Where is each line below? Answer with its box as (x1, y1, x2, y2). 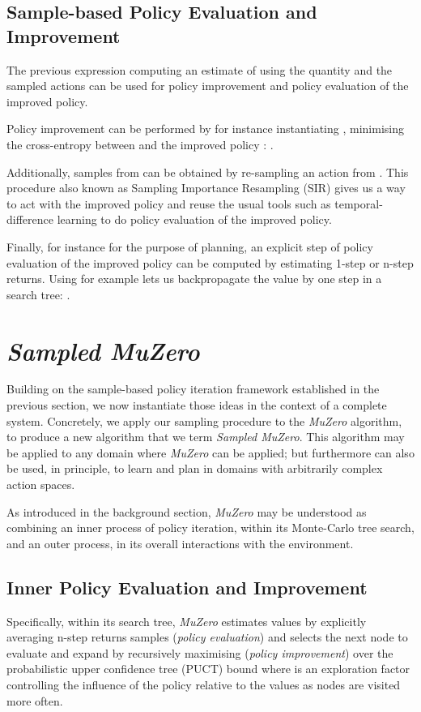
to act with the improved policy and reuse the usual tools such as (6, 195, 331, 212)
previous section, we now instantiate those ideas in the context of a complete (6, 397, 387, 414)
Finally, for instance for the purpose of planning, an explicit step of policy (6, 238, 373, 255)
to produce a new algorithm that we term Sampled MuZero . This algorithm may (6, 428, 405, 445)
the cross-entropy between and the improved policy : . (6, 135, 274, 152)
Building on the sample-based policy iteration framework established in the (6, 380, 380, 397)
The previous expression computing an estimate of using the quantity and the (6, 61, 393, 78)
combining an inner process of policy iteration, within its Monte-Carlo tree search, (6, 519, 415, 536)
